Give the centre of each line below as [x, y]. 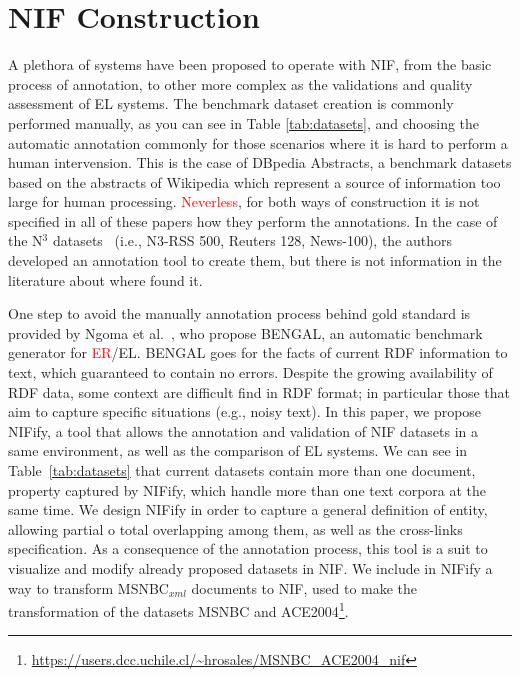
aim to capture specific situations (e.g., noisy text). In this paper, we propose [245, 411]
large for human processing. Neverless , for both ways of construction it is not [244, 201]
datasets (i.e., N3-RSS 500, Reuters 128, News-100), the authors [252, 240]
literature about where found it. [105, 279]
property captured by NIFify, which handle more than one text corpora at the [247, 489]
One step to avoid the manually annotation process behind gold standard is [239, 313]
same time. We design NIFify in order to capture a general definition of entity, [248, 509]
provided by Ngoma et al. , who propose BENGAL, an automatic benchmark [245, 332]
